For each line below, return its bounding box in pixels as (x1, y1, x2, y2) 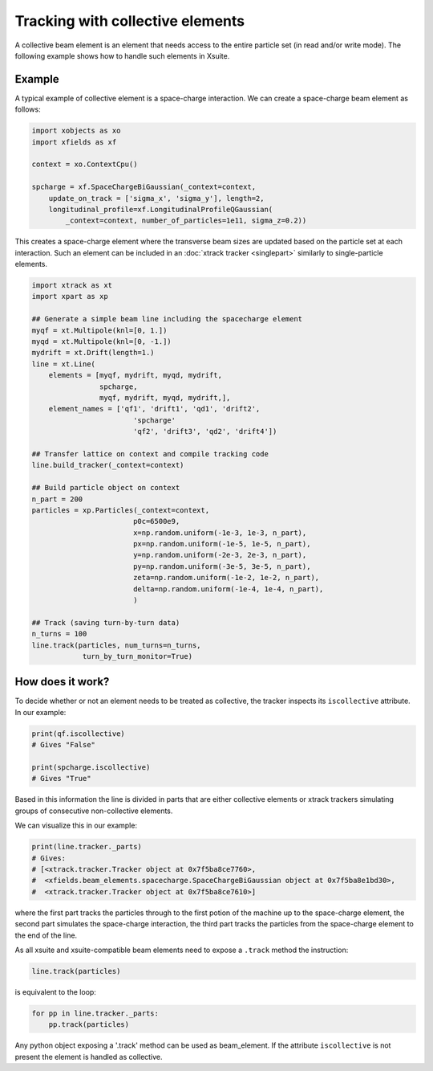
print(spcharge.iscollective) (31, 763, 151, 772)
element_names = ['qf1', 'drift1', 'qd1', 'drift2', (48, 404, 261, 414)
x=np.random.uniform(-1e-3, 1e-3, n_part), (132, 528, 307, 538)
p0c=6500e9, (132, 517, 180, 526)
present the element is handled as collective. (14, 1052, 164, 1061)
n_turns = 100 (31, 629, 87, 639)
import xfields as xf (31, 137, 117, 146)
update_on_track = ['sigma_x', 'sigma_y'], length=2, (48, 194, 265, 202)
